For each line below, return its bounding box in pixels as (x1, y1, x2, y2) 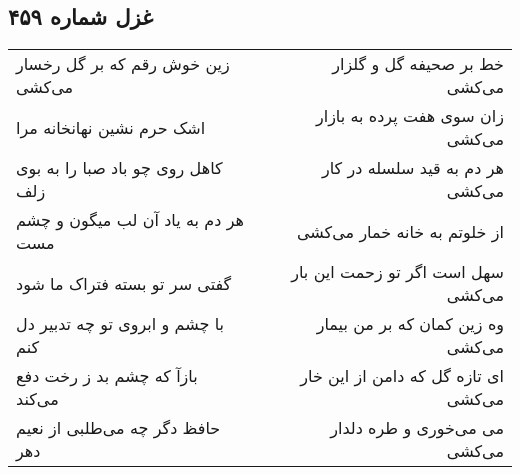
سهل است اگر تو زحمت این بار (291, 260, 504, 284)
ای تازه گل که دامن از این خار (300, 364, 504, 388)
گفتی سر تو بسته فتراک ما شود (16, 271, 232, 295)
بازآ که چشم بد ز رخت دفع (16, 364, 198, 388)
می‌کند (16, 387, 59, 411)
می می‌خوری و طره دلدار (330, 416, 504, 440)
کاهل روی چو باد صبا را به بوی (16, 156, 223, 180)
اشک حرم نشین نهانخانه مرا (16, 115, 206, 139)
